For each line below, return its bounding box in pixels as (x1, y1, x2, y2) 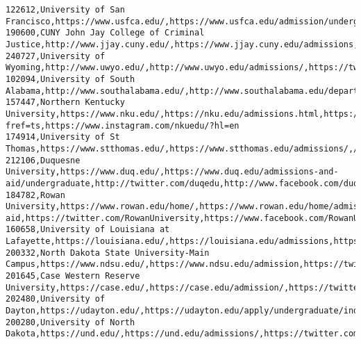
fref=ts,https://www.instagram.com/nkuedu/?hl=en (6, 120, 240, 131)
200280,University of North (6, 317, 135, 327)
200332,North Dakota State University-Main (6, 247, 210, 258)
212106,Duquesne (6, 155, 81, 165)
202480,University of (6, 294, 106, 304)
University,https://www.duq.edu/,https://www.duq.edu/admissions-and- (6, 167, 339, 177)
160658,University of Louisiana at (6, 224, 170, 235)
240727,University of (6, 51, 106, 61)
